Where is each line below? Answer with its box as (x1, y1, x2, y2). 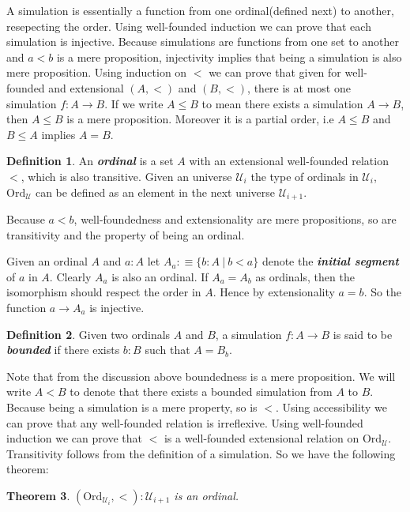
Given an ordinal (6, 253, 88, 269)
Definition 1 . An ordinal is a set (6, 152, 174, 169)
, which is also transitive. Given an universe (21, 168, 232, 184)
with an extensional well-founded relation (189, 152, 389, 169)
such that (145, 341, 190, 358)
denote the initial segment (261, 253, 399, 269)
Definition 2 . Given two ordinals (6, 326, 171, 342)
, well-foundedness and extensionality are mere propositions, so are (73, 210, 397, 227)
